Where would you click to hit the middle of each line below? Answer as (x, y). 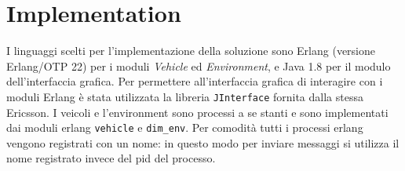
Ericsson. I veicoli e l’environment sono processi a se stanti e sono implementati (197, 112)
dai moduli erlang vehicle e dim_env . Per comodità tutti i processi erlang (185, 127)
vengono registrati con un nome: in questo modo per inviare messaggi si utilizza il (203, 142)
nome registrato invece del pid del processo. (111, 158)
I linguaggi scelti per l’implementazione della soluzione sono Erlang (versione (191, 51)
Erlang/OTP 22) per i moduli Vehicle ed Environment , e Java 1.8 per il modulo (199, 65)
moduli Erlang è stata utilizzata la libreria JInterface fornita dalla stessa (185, 96)
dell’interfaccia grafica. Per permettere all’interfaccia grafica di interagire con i (195, 81)
